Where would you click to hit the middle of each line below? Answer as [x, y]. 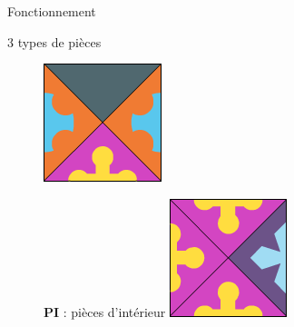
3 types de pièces [54, 41]
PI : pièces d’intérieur [105, 311]
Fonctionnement [52, 11]
